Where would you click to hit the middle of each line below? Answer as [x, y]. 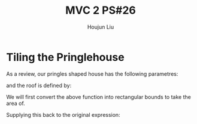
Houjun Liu [101, 27]
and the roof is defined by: [39, 85]
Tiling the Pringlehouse [65, 57]
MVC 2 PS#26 [101, 10]
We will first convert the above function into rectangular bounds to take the [99, 97]
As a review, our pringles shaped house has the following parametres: [92, 74]
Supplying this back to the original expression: [63, 114]
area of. [16, 103]
